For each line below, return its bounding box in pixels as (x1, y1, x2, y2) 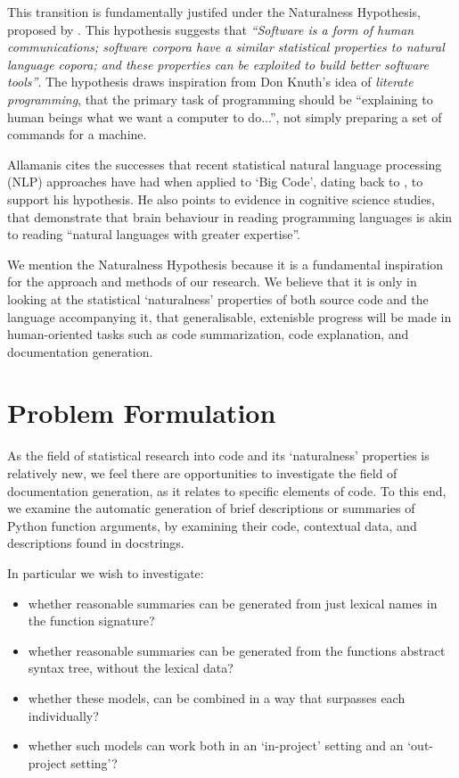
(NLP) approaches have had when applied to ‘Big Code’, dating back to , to (7, 172, 423, 191)
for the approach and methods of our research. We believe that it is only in (7, 272, 417, 291)
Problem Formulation (7, 394, 276, 431)
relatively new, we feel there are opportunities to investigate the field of (7, 464, 398, 482)
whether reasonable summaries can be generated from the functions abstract (28, 641, 446, 659)
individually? (28, 706, 99, 724)
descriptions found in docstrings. (7, 534, 184, 552)
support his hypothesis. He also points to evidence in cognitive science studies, (7, 189, 435, 208)
